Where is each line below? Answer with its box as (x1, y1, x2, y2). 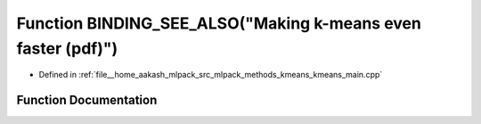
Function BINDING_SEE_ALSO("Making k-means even (16, 13, 422, 33)
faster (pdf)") (16, 38, 118, 58)
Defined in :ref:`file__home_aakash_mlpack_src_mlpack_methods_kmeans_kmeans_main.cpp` (38, 70, 383, 80)
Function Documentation (16, 93, 158, 108)
